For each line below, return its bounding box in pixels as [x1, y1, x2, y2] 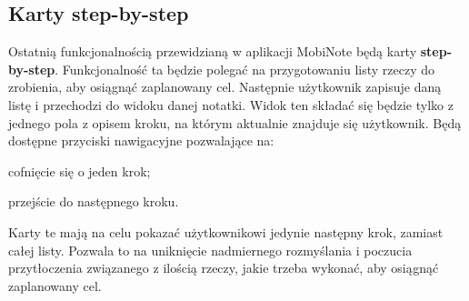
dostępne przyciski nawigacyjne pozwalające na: [8, 131, 274, 150]
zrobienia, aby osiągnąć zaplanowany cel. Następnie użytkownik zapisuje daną [8, 77, 442, 96]
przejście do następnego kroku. [8, 192, 179, 211]
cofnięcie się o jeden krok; [8, 161, 151, 180]
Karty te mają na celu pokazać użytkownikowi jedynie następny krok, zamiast [8, 222, 444, 241]
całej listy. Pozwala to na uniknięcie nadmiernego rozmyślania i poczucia [8, 240, 413, 259]
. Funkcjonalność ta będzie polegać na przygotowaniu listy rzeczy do [55, 59, 434, 78]
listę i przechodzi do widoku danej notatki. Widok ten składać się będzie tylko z [8, 95, 454, 114]
